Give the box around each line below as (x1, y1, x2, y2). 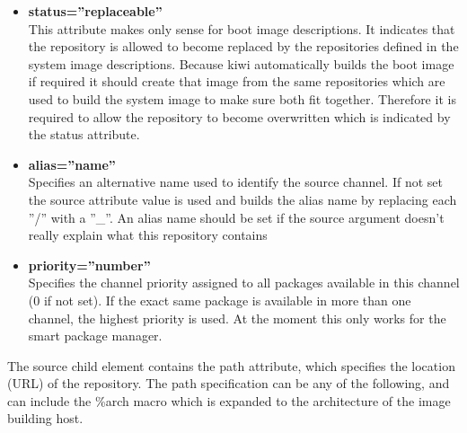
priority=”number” (28, 255, 151, 274)
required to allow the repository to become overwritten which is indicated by (28, 107, 451, 126)
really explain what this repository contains (28, 225, 268, 244)
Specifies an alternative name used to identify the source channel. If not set (28, 172, 443, 191)
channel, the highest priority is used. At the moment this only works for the (28, 308, 446, 327)
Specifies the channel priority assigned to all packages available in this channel (28, 273, 460, 292)
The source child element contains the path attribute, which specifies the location (7, 356, 455, 375)
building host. (7, 409, 84, 428)
